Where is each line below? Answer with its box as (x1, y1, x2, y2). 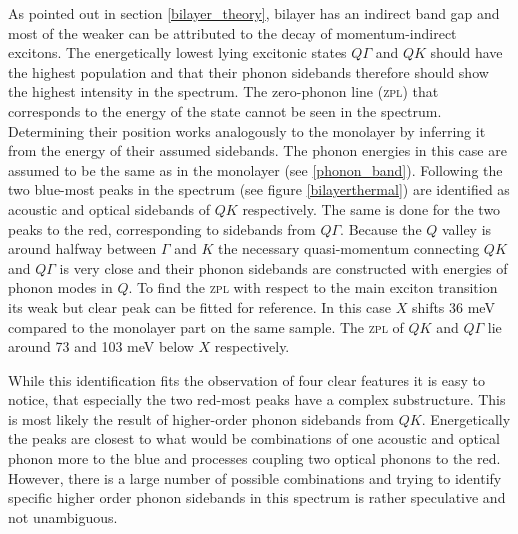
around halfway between (8, 238, 157, 259)
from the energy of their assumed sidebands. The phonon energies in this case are (8, 140, 507, 161)
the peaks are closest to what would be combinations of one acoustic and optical (8, 428, 500, 449)
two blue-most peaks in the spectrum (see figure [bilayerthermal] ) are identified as (8, 179, 510, 200)
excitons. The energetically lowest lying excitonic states (8, 42, 347, 63)
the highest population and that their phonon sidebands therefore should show (8, 61, 489, 82)
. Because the (340, 218, 422, 239)
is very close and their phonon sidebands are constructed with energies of (59, 257, 508, 278)
